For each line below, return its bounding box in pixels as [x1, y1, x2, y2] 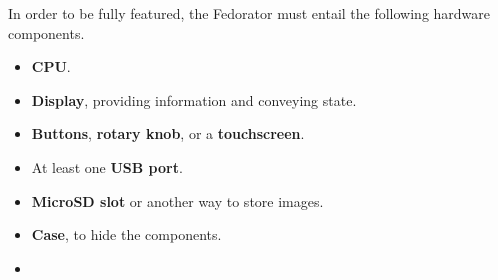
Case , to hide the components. [31, 224, 222, 245]
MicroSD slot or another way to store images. [31, 190, 324, 211]
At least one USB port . [31, 156, 183, 177]
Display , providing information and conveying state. [31, 89, 357, 110]
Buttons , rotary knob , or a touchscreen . [31, 123, 305, 144]
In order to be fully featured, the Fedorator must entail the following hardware [8, 3, 491, 23]
